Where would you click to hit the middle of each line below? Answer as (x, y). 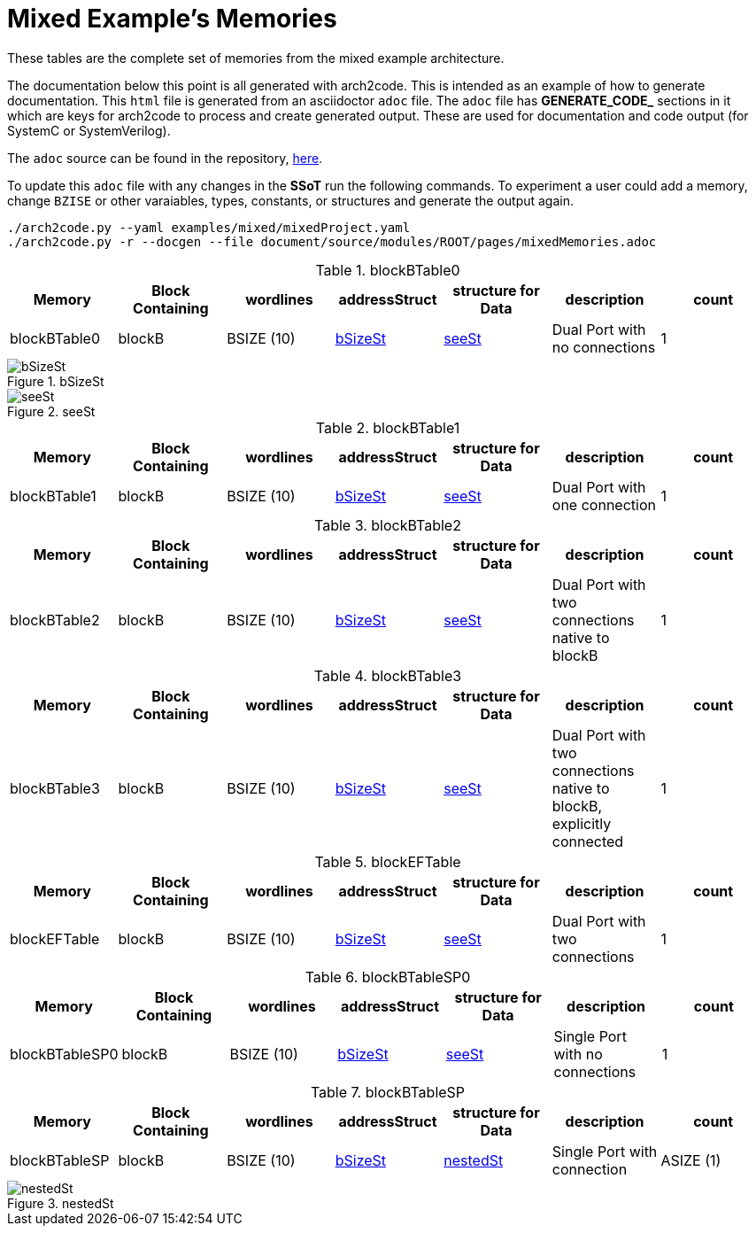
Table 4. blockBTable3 (388, 675)
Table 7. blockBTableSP (388, 1092)
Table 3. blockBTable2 (388, 525)
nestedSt (474, 1160)
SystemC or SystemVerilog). (89, 130)
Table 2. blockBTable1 (388, 427)
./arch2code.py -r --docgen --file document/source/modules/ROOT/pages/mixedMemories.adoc (332, 241)
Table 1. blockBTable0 (388, 270)
